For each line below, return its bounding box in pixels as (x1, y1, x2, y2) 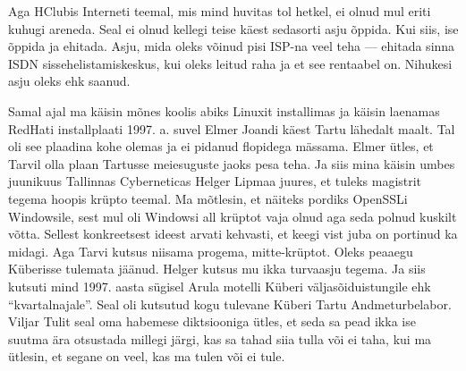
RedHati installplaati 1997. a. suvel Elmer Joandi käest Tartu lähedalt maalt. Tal (8, 119, 455, 138)
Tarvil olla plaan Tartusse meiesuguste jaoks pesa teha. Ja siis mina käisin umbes (8, 154, 455, 173)
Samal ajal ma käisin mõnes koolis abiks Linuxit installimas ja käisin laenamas (8, 101, 440, 120)
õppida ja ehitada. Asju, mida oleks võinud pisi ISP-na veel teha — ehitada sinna (8, 37, 455, 55)
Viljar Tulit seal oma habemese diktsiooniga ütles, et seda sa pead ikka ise (8, 312, 416, 331)
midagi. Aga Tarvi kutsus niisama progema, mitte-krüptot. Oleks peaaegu (8, 241, 413, 260)
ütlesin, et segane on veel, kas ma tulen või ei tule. (8, 347, 285, 366)
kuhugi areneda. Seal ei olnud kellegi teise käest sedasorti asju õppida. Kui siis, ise (8, 19, 459, 38)
